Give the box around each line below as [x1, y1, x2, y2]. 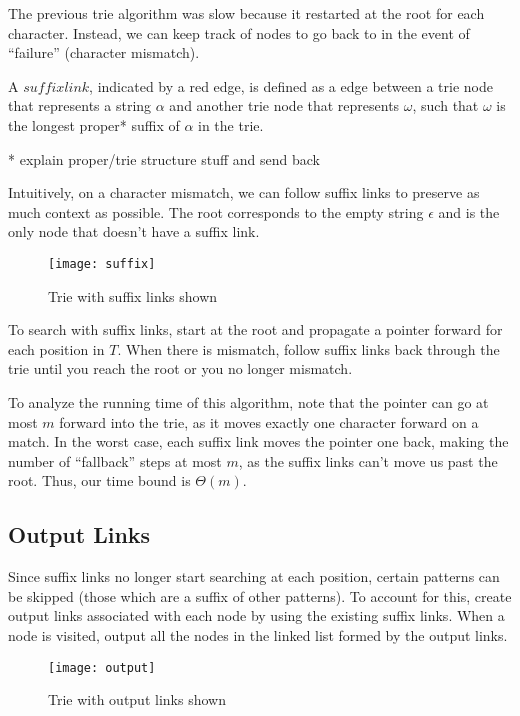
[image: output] [48, 660, 156, 675]
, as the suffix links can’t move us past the [238, 450, 498, 471]
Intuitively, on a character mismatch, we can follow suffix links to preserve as [8, 182, 480, 203]
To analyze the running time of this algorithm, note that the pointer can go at [8, 391, 489, 412]
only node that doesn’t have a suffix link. [8, 221, 260, 242]
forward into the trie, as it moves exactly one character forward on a [59, 411, 479, 432]
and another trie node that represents [169, 95, 400, 116]
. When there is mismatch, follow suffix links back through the [117, 338, 500, 359]
